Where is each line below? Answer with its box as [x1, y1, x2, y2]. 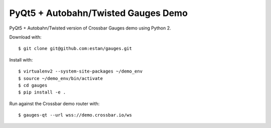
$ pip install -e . [18, 89, 66, 95]
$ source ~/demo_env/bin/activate [18, 75, 103, 81]
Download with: [9, 34, 42, 40]
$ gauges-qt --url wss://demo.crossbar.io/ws [18, 112, 132, 118]
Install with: [9, 56, 33, 62]
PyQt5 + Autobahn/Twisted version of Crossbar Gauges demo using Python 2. [9, 25, 172, 31]
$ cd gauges [18, 82, 48, 88]
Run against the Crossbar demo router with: [9, 100, 100, 106]
